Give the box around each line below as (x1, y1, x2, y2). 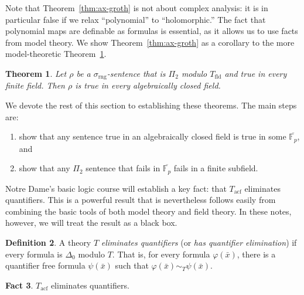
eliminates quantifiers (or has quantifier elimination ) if (101, 236, 297, 249)
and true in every (224, 67, 287, 79)
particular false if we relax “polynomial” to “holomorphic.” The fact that (5, 13, 266, 25)
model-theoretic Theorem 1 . (5, 48, 107, 60)
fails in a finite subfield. (173, 162, 258, 174)
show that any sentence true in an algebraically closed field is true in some (19, 130, 286, 143)
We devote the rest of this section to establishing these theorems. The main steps (5, 99, 297, 111)
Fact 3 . (5, 279, 33, 291)
